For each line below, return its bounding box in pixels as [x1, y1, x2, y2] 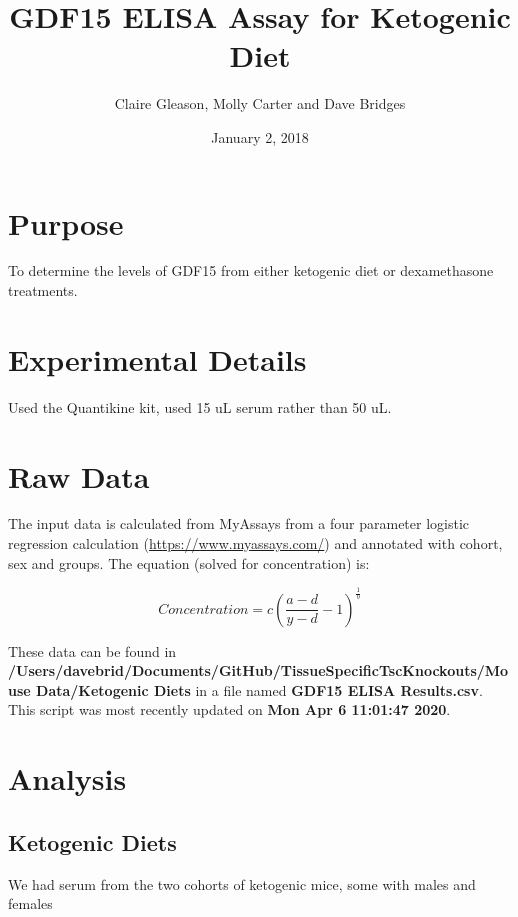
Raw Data [8, 455, 150, 496]
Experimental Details [8, 338, 307, 379]
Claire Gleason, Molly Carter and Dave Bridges [114, 93, 406, 114]
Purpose [8, 202, 124, 243]
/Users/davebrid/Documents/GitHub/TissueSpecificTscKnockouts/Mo [8, 660, 509, 681]
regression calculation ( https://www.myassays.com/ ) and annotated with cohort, [8, 533, 503, 554]
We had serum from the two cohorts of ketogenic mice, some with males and [8, 873, 476, 894]
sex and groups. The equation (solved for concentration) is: [8, 552, 370, 573]
